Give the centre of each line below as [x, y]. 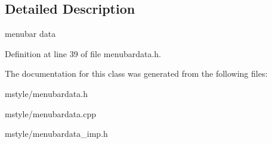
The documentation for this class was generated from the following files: [136, 73]
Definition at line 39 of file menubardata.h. [83, 53]
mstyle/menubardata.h [46, 93]
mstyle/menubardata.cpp [50, 113]
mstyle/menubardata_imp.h [56, 134]
